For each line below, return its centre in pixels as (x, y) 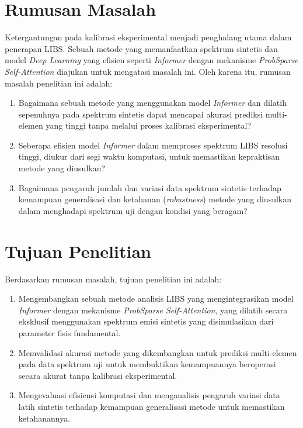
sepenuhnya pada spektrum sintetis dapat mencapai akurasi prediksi (141, 114)
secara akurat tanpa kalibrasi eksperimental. (98, 375)
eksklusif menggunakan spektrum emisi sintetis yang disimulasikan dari (146, 321)
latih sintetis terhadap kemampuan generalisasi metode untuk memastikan (151, 406)
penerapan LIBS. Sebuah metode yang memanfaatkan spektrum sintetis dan (141, 48)
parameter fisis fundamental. (69, 332)
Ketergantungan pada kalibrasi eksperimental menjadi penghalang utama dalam (148, 37)
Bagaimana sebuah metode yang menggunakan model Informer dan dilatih (152, 103)
